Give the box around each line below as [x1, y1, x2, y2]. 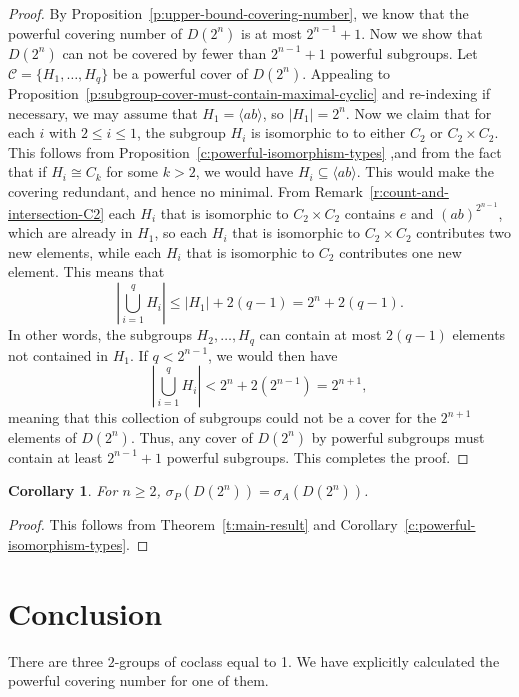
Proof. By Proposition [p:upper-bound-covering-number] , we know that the [8, 3, 469, 23]
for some [106, 161, 159, 182]
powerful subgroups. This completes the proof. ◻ [166, 446, 469, 467]
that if [8, 161, 47, 182]
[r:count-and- [369, 181, 449, 202]
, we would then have [208, 344, 338, 365]
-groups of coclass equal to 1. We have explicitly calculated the [114, 650, 500, 671]
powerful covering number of [8, 22, 182, 43]
